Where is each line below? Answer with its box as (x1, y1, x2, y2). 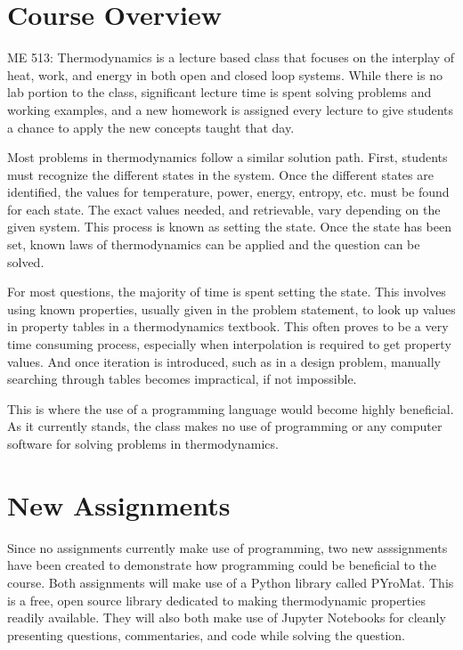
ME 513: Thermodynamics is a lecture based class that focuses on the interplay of (7, 48, 455, 67)
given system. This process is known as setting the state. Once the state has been (7, 217, 451, 236)
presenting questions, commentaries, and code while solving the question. (7, 625, 405, 644)
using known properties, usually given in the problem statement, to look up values (7, 299, 456, 318)
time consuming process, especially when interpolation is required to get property (7, 335, 451, 353)
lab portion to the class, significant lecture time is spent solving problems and (7, 83, 432, 102)
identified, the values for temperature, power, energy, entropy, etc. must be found (7, 183, 450, 201)
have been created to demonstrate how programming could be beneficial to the (7, 556, 437, 574)
